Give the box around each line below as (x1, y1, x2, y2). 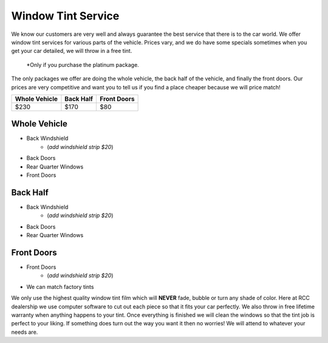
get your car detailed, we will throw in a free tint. (11, 47, 132, 55)
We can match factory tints (26, 283, 94, 290)
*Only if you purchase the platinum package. (26, 61, 139, 68)
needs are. (11, 328, 38, 336)
